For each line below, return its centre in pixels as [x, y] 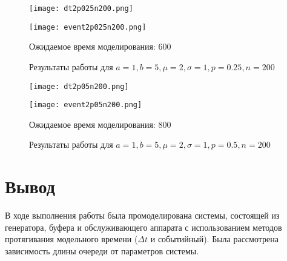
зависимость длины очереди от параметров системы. [102, 250]
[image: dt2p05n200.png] [79, 86]
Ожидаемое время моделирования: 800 [100, 124]
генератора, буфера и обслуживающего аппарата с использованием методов [143, 227]
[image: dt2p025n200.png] [81, 8]
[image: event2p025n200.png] [88, 27]
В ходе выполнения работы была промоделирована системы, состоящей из [142, 215]
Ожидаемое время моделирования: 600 [100, 46]
